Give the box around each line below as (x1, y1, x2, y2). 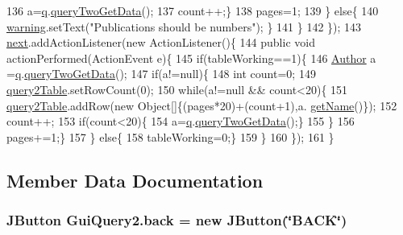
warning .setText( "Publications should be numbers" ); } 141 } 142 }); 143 (6, 18, 362, 35)
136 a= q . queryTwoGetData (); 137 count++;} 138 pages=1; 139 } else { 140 (6, 2, 379, 19)
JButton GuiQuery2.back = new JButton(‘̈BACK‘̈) (6, 210, 347, 230)
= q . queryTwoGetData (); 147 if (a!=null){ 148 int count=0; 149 (6, 65, 316, 82)
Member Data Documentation (6, 167, 264, 192)
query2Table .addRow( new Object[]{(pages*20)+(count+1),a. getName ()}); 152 (6, 97, 397, 113)
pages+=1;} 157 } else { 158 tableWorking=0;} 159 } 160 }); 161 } (6, 128, 334, 145)
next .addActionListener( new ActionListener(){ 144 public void (6, 34, 315, 51)
